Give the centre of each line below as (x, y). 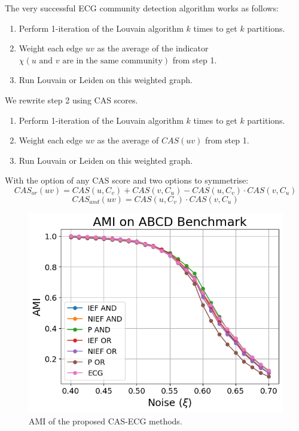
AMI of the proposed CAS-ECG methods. (106, 421)
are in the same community (112, 61)
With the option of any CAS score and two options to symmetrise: (127, 180)
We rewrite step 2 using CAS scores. (71, 100)
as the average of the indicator (153, 48)
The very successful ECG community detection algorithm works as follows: (142, 8)
